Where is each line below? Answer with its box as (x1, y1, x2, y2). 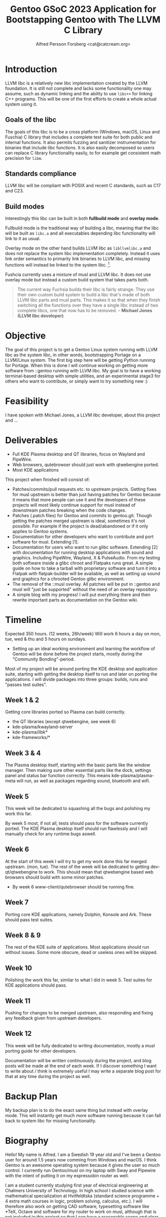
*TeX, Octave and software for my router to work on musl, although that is (5, 1209, 157, 1215)
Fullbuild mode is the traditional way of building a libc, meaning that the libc (5, 225, 159, 231)
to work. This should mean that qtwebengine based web (39, 869, 154, 875)
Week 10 (5, 964, 32, 972)
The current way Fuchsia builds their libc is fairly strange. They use (17, 286, 155, 292)
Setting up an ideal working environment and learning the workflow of (12, 645, 155, 651)
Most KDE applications (12, 467, 59, 473)
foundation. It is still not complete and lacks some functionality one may (5, 85, 152, 91)
